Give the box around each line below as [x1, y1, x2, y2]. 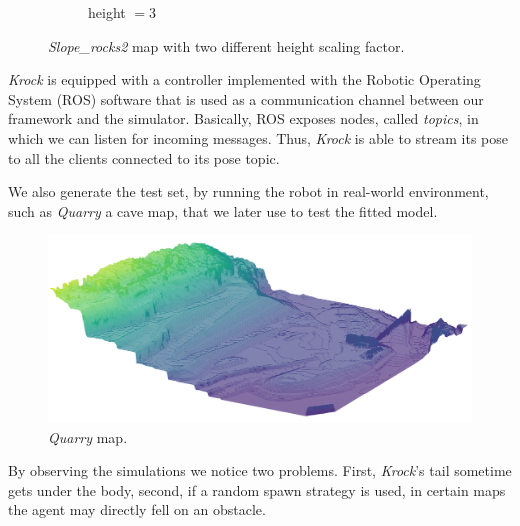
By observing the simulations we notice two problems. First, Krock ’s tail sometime [8, 460, 512, 481]
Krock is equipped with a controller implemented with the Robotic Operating [8, 69, 481, 90]
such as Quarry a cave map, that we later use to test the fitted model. [8, 200, 438, 221]
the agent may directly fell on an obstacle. [8, 499, 266, 520]
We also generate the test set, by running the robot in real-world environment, [8, 181, 489, 202]
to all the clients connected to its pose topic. [8, 147, 280, 168]
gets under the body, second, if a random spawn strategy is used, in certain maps [8, 479, 506, 500]
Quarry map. [48, 426, 128, 447]
